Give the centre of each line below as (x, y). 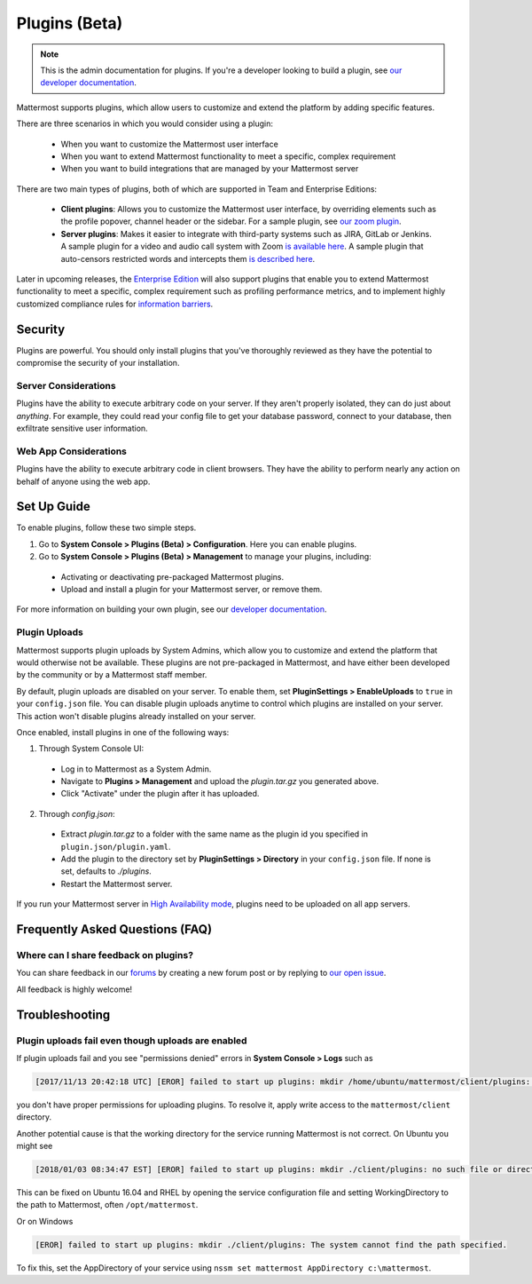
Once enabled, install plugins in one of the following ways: (123, 732)
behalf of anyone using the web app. (83, 481)
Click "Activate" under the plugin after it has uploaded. (160, 794)
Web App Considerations (72, 451)
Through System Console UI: (91, 749)
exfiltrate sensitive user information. (82, 428)
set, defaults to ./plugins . (106, 871)
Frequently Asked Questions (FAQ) (114, 929)
